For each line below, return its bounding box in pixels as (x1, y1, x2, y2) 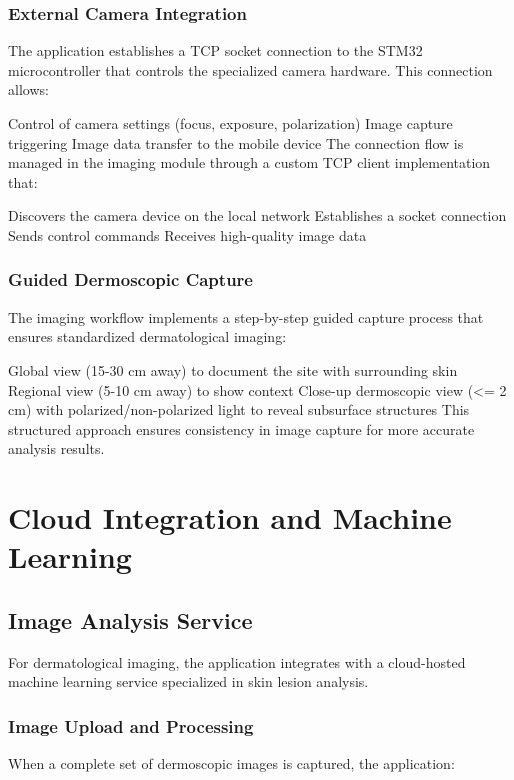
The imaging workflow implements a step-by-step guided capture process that (8, 306, 484, 327)
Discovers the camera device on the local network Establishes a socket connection (8, 205, 507, 226)
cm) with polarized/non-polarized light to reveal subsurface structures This (8, 399, 470, 420)
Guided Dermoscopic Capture (8, 267, 253, 292)
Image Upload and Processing (8, 713, 254, 738)
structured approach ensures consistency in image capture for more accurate (8, 418, 475, 439)
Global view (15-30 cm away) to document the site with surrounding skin (8, 359, 458, 380)
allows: (8, 79, 49, 100)
